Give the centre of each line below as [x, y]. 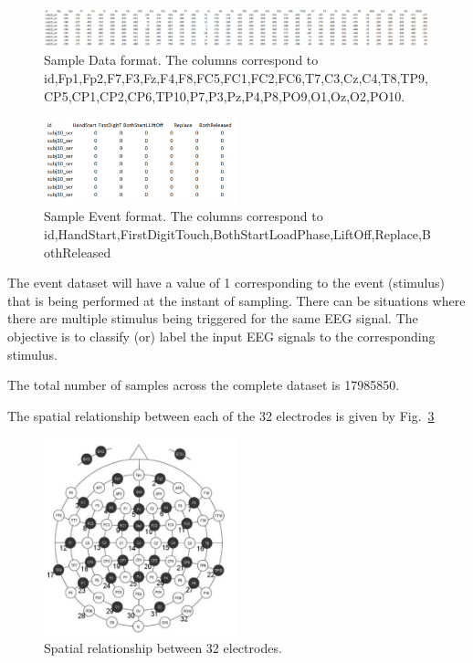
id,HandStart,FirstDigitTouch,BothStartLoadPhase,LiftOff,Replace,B [237, 233]
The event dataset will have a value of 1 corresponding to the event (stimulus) [226, 283]
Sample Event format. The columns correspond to [184, 216]
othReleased [78, 252]
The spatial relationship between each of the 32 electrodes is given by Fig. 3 [221, 415]
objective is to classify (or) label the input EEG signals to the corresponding [221, 336]
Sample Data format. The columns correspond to [181, 60]
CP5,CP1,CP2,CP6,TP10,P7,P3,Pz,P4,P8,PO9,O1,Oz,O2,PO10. [225, 95]
